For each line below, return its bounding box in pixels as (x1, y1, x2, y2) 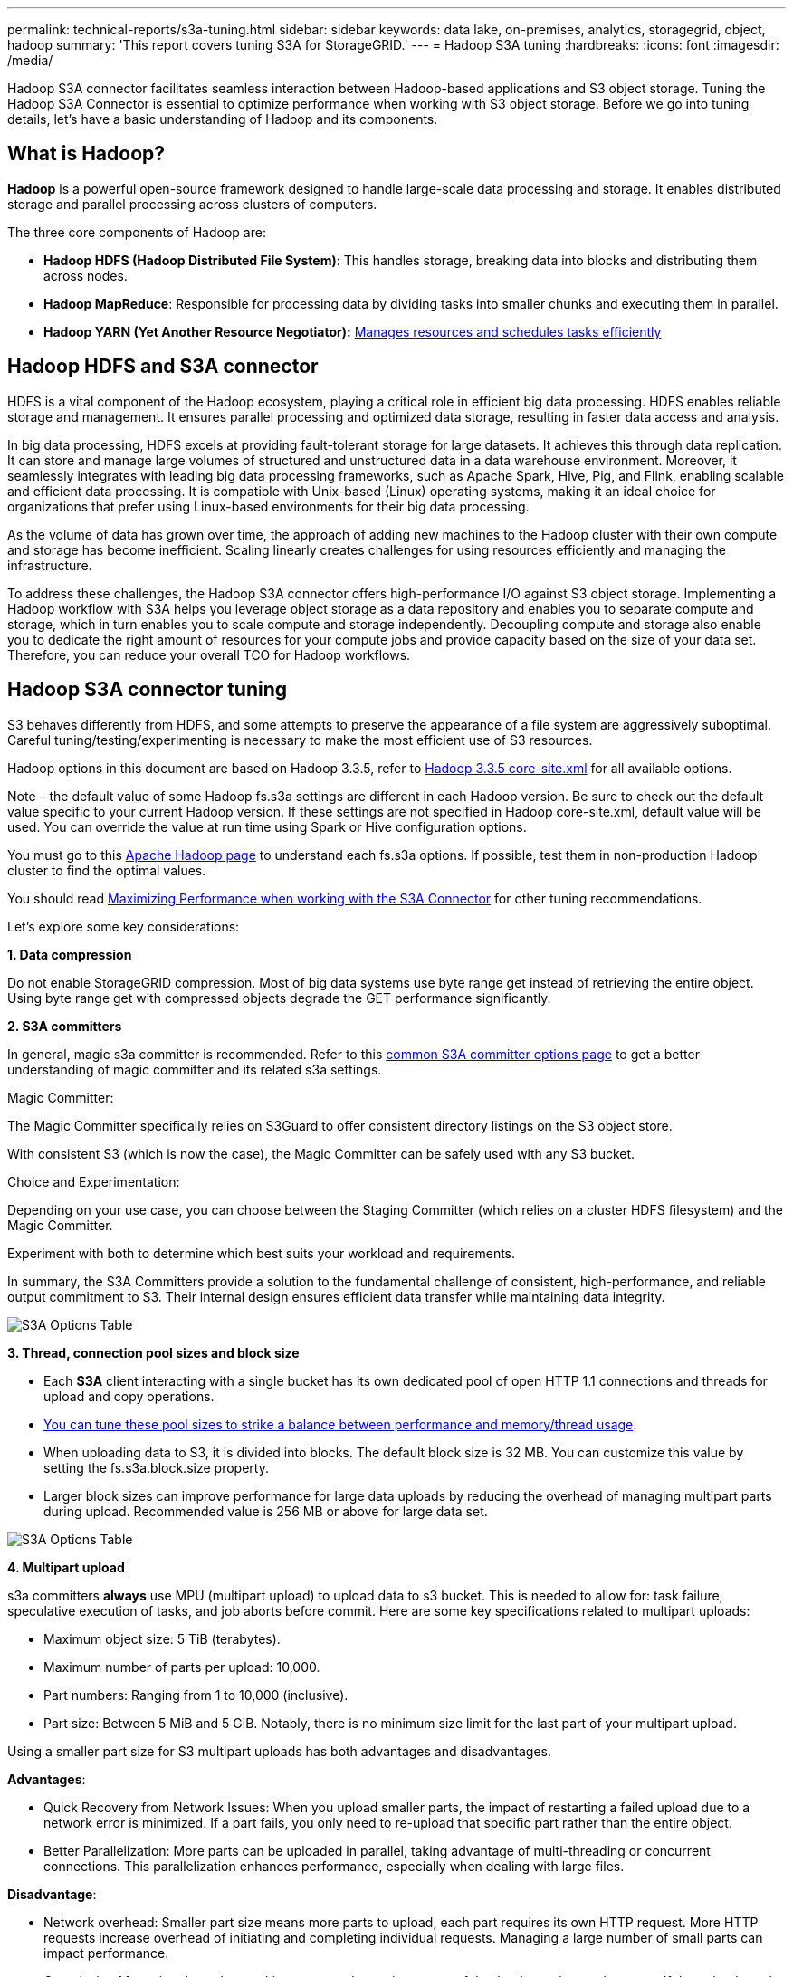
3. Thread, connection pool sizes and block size (7, 1344, 300, 1361)
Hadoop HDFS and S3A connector (7, 355, 319, 378)
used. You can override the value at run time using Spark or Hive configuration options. (7, 818, 527, 835)
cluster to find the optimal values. (7, 862, 206, 878)
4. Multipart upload (7, 1559, 125, 1575)
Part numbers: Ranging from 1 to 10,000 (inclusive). (43, 1686, 349, 1703)
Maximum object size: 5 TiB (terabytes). (43, 1630, 281, 1647)
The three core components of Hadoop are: (7, 224, 266, 240)
